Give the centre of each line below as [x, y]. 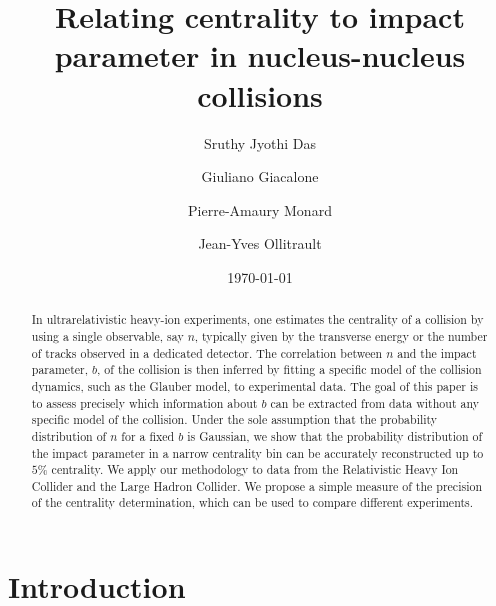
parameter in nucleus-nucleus [260, 55]
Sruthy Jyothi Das [260, 142]
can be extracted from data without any [374, 402]
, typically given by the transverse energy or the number [341, 335]
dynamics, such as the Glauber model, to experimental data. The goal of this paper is [254, 385]
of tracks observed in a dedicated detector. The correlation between [207, 352]
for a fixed [148, 435]
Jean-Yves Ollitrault [260, 243]
